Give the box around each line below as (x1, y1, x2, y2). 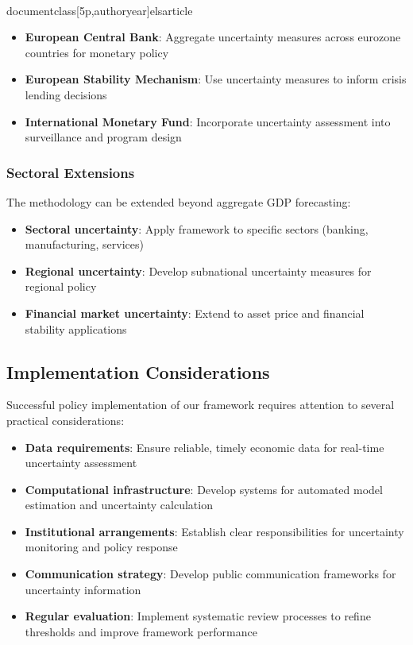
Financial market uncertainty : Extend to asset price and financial (25, 304, 365, 321)
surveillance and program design (25, 129, 182, 145)
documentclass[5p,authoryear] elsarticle (6, 2, 193, 18)
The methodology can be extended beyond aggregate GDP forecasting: (6, 193, 351, 210)
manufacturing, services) (25, 236, 144, 253)
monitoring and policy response (25, 539, 178, 555)
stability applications (25, 320, 127, 337)
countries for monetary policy (25, 44, 169, 60)
